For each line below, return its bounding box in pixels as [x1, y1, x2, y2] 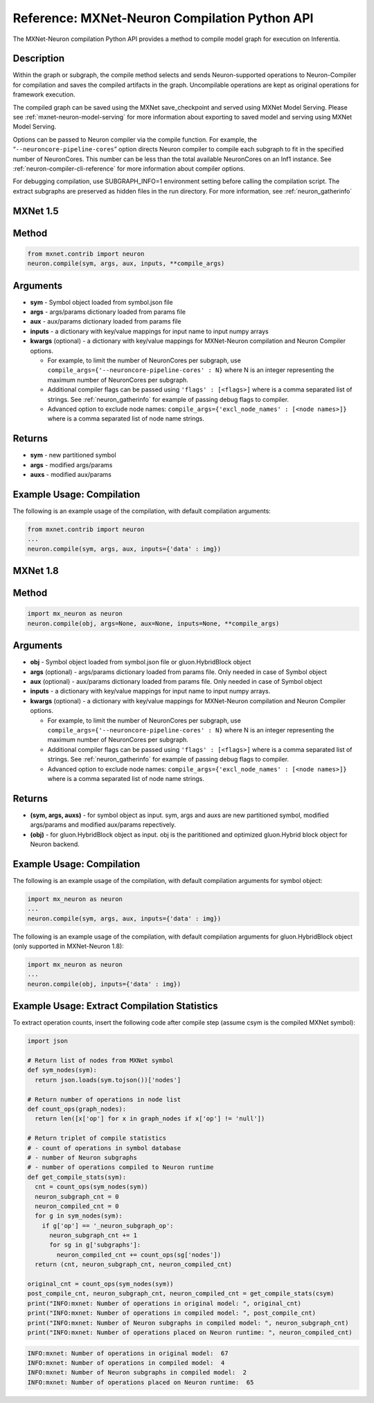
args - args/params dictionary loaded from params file [30, 308, 186, 316]
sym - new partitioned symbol [30, 451, 117, 460]
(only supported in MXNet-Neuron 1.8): [12, 942, 124, 950]
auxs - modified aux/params [30, 471, 112, 479]
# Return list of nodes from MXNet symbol [27, 1057, 174, 1065]
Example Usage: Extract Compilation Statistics [12, 1000, 218, 1012]
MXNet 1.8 [12, 565, 59, 577]
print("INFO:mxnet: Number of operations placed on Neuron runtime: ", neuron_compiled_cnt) [27, 1328, 353, 1336]
